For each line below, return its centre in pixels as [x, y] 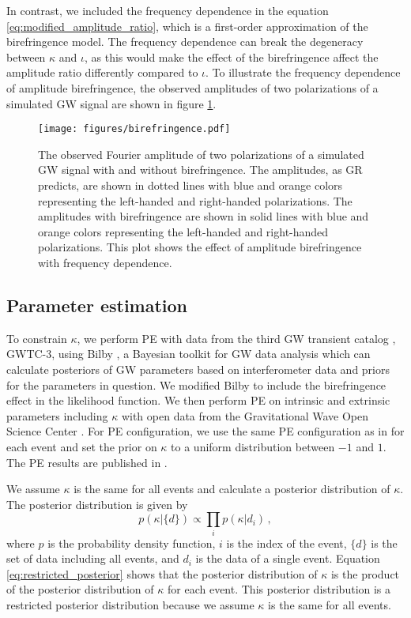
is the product [365, 573]
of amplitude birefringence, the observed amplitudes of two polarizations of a [192, 87]
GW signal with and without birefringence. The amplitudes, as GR [200, 170]
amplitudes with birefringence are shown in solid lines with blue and [204, 216]
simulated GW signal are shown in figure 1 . [111, 103]
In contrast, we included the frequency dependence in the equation [168, 10]
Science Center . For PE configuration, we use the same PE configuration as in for [205, 431]
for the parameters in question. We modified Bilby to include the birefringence [196, 384]
